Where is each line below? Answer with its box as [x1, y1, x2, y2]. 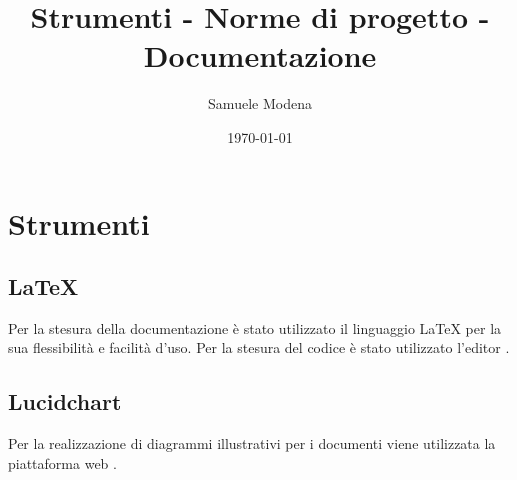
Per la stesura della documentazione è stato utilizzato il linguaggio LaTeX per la [8, 317, 502, 338]
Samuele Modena [208, 93, 312, 114]
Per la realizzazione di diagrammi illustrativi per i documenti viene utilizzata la [8, 433, 496, 454]
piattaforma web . [8, 452, 117, 473]
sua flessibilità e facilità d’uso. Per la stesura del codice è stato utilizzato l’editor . [8, 337, 510, 358]
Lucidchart [8, 386, 122, 417]
